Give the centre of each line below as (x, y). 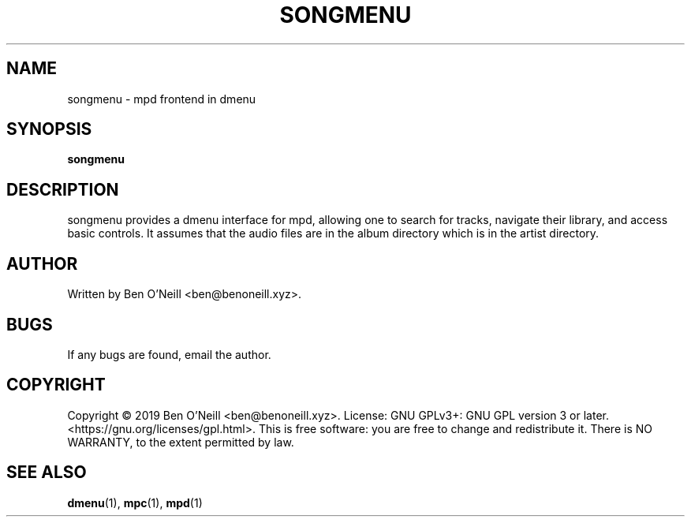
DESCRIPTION (63, 189)
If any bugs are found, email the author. (169, 354)
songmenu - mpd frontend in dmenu (162, 99)
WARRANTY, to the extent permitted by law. (181, 442)
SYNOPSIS (49, 129)
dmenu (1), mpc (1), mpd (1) (135, 502)
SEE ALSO (47, 473)
